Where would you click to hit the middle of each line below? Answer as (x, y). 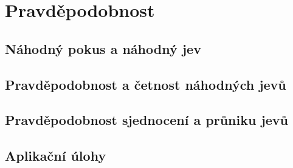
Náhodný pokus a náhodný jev (103, 48)
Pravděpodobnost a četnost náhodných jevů (146, 84)
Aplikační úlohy (56, 156)
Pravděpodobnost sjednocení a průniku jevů (146, 120)
